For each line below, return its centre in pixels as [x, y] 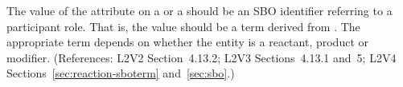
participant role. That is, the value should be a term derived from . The [183, 26]
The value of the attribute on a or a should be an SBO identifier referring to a [199, 10]
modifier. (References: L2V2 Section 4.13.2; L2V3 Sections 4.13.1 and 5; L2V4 [201, 57]
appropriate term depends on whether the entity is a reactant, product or [188, 42]
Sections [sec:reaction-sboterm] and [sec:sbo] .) [121, 73]
